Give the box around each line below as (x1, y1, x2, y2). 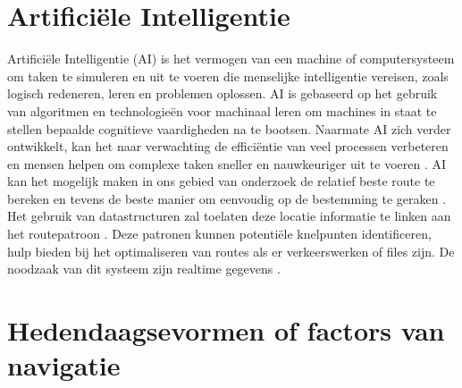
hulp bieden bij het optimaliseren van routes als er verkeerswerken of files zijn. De (7, 241, 455, 260)
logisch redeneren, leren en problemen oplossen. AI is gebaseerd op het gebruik (7, 84, 438, 103)
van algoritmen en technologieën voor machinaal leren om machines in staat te (7, 101, 437, 120)
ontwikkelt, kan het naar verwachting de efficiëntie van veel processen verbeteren (7, 137, 449, 156)
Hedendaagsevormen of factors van (7, 312, 445, 349)
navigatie (7, 347, 121, 384)
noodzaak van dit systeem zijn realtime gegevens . (7, 259, 281, 278)
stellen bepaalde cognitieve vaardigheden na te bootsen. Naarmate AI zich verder (7, 119, 451, 138)
